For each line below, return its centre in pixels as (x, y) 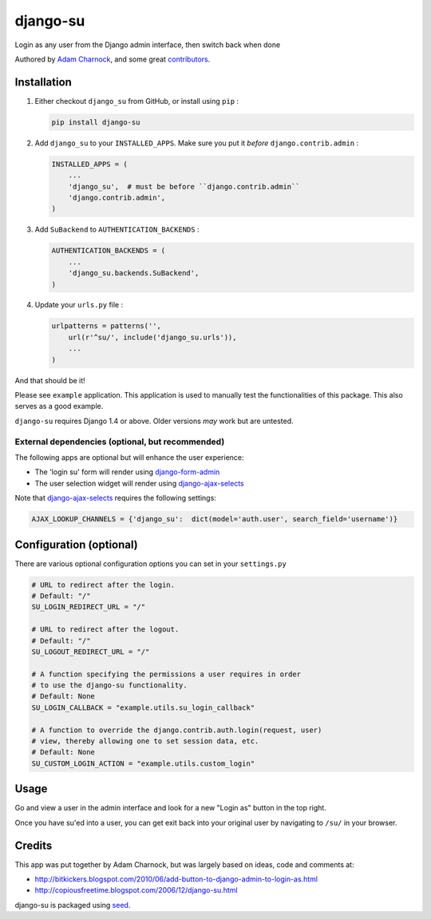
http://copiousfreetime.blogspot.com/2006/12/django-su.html (136, 890)
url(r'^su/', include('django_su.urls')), (152, 337)
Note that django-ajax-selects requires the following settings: (116, 498)
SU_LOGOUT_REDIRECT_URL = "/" (91, 652)
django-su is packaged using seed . (73, 905)
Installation (43, 82)
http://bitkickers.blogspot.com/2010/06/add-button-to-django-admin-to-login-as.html (176, 879)
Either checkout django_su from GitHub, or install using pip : (137, 101)
